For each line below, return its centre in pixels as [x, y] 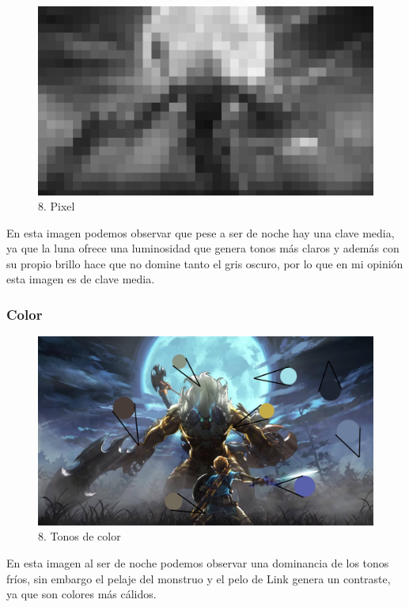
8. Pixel [57, 206]
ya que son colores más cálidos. [81, 594]
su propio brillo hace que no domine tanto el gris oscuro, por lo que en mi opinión [205, 263]
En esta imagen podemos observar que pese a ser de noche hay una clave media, [201, 232]
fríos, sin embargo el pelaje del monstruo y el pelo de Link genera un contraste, [199, 578]
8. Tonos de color [80, 536]
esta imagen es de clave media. [81, 279]
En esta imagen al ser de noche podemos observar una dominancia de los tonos [198, 562]
